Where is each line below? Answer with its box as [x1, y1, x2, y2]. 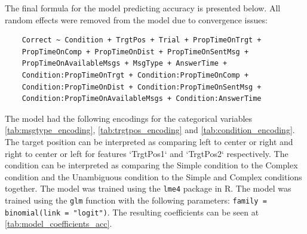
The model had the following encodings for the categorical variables [5, 112, 253, 124]
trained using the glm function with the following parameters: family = [5, 193, 267, 206]
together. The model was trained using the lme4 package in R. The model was [5, 182, 291, 195]
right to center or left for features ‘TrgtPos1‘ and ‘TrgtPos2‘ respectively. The [5, 147, 288, 159]
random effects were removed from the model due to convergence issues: [5, 13, 268, 26]
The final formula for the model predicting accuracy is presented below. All [5, 2, 281, 14]
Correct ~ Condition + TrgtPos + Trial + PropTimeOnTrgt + [22, 36, 262, 45]
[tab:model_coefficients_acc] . [5, 217, 112, 230]
